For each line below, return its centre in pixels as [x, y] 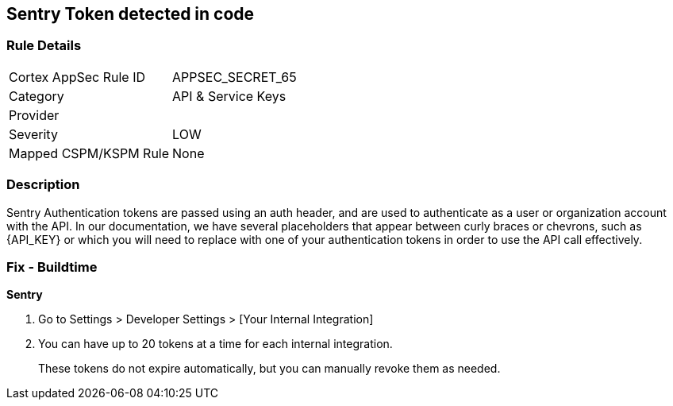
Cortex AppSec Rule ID [77, 77]
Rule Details [44, 46]
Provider [34, 115]
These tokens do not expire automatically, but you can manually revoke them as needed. [269, 369]
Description [43, 185]
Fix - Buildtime [52, 267]
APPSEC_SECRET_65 [235, 77]
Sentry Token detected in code [131, 14]
